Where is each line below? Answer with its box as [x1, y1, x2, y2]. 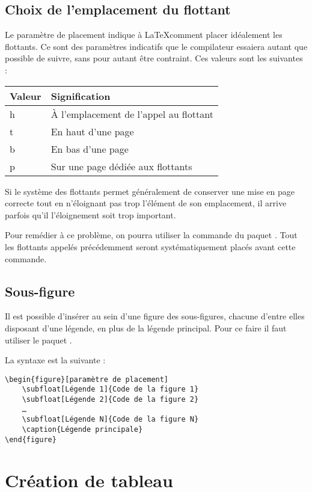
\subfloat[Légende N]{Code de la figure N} [22, 415, 199, 424]
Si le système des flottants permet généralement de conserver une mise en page [5, 185, 295, 197]
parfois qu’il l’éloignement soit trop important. [5, 208, 176, 221]
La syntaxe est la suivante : [5, 354, 106, 366]
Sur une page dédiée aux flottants [50, 159, 192, 173]
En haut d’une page [50, 124, 134, 138]
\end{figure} [5, 435, 57, 444]
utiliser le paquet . [5, 333, 72, 346]
